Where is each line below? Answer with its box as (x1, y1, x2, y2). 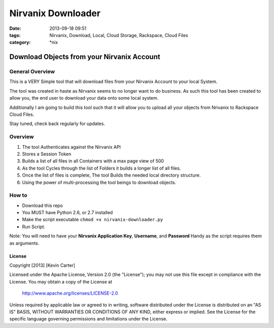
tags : (9, 32, 21, 38)
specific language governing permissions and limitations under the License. (9, 316, 167, 322)
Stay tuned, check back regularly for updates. (9, 120, 105, 127)
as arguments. (9, 240, 40, 246)
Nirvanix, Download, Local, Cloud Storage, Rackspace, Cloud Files (49, 32, 188, 38)
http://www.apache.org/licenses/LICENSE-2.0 (22, 290, 118, 296)
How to (9, 192, 27, 199)
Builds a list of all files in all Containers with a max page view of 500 (22, 158, 164, 164)
